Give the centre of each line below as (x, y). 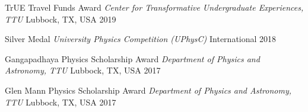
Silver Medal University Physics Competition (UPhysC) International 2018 (141, 39)
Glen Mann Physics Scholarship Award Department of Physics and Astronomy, (148, 90)
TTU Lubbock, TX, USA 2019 (61, 19)
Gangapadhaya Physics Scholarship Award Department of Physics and (132, 58)
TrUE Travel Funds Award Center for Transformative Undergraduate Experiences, (154, 7)
